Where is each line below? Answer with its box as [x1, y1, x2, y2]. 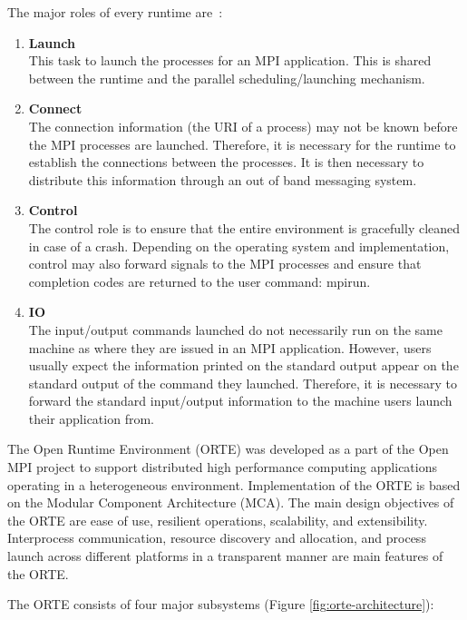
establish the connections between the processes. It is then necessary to [28, 153, 424, 172]
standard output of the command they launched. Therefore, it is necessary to [28, 373, 457, 392]
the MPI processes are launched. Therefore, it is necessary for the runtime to [28, 134, 456, 153]
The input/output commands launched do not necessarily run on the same [28, 320, 443, 339]
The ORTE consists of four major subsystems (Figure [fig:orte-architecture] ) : [7, 595, 434, 614]
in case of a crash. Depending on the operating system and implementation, [28, 236, 450, 255]
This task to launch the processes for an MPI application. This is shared [28, 51, 432, 70]
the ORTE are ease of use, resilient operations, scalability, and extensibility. [7, 510, 428, 529]
